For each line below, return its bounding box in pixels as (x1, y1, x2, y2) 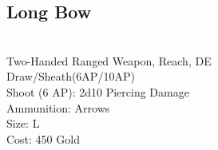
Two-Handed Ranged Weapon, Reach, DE (6, 52, 212, 69)
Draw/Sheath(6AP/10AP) (6, 68, 135, 85)
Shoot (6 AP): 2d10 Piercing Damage (6, 83, 189, 100)
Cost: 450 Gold (6, 130, 80, 147)
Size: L (6, 115, 40, 132)
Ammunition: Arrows (6, 99, 110, 116)
